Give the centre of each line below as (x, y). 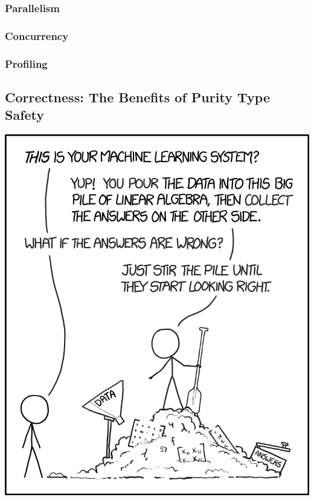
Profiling (26, 63)
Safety (25, 115)
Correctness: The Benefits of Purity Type (137, 97)
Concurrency (37, 35)
